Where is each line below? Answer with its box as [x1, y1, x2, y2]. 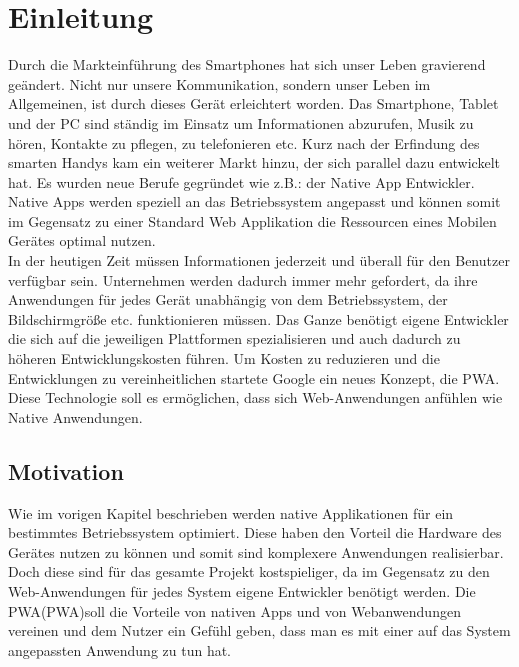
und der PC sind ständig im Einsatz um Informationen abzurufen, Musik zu [8, 112, 474, 133]
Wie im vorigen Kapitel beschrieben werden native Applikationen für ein [8, 502, 454, 523]
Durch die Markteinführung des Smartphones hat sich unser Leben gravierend [8, 54, 486, 75]
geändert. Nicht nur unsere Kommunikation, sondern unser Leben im [8, 73, 431, 94]
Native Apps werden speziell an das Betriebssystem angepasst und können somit [8, 191, 501, 212]
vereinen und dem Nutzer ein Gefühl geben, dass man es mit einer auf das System [8, 620, 511, 641]
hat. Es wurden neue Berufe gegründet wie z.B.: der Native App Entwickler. [8, 171, 475, 192]
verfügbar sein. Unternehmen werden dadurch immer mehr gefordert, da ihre [8, 269, 478, 290]
